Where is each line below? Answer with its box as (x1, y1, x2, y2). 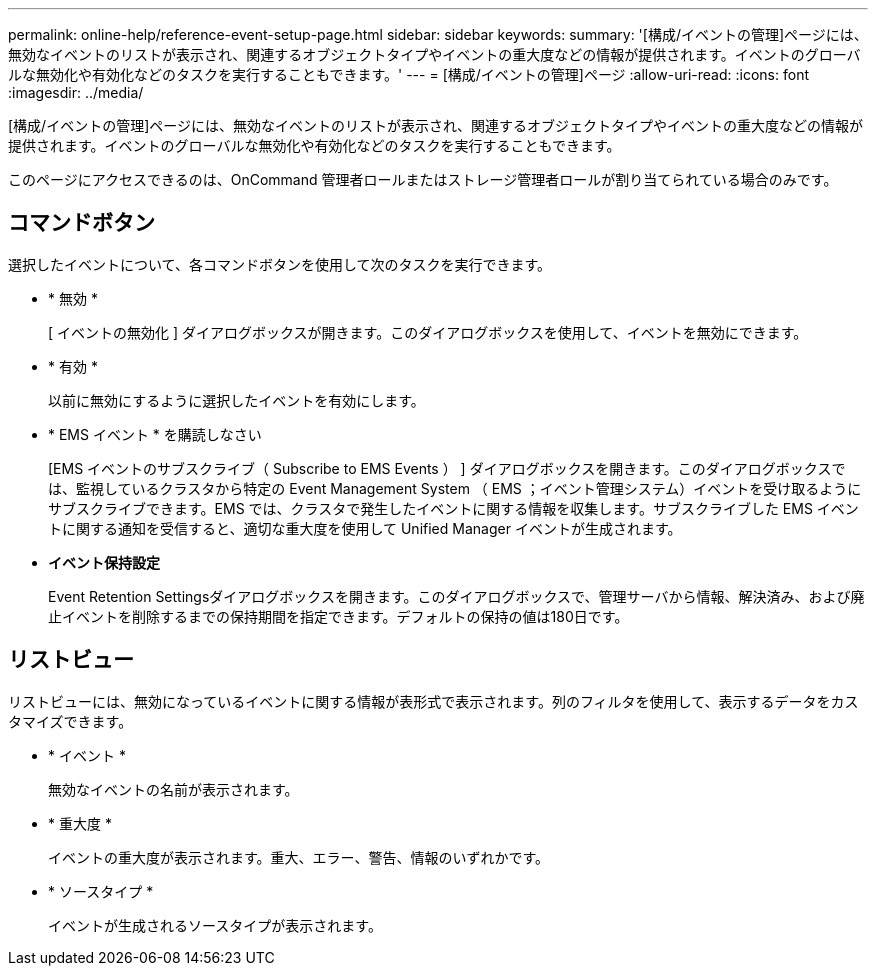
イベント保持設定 (48, 553, 160, 571)
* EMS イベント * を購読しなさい (48, 425, 262, 443)
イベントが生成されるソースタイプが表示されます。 (48, 916, 382, 934)
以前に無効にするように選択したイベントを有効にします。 (48, 391, 425, 409)
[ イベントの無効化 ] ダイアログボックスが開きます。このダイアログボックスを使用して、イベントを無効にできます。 (48, 323, 808, 341)
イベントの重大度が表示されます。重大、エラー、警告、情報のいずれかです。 (48, 848, 550, 866)
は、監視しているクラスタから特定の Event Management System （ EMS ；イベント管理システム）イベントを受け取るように (48, 479, 862, 497)
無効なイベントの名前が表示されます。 (48, 780, 299, 798)
